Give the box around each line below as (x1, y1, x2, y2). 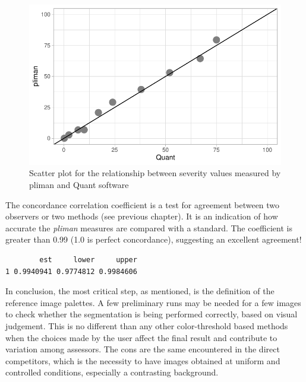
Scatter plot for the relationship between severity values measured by (29, 167, 281, 179)
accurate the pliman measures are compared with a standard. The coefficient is (5, 221, 292, 234)
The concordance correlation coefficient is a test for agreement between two (5, 198, 280, 211)
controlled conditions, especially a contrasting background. (5, 366, 219, 378)
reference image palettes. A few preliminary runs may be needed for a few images (5, 296, 301, 308)
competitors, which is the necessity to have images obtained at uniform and (5, 354, 280, 367)
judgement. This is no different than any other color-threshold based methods (5, 319, 288, 332)
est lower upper (39, 255, 137, 264)
